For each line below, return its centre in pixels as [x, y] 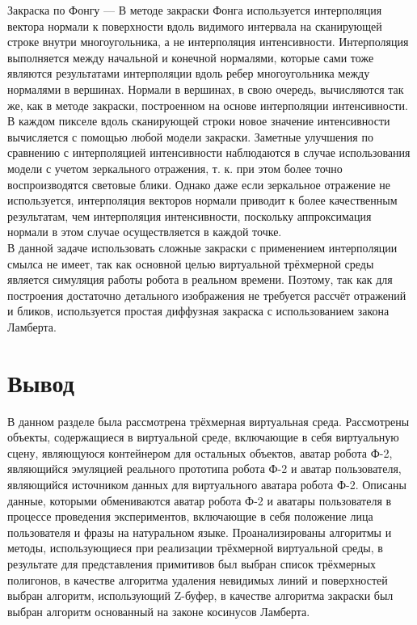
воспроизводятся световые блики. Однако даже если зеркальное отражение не [199, 184]
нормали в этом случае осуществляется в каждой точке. [145, 232]
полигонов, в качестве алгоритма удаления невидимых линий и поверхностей [198, 579]
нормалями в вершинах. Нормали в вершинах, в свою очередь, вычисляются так [206, 89]
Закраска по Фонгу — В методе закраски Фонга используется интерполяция [195, 10]
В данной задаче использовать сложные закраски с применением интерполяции [202, 247]
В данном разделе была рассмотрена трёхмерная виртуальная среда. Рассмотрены [208, 421]
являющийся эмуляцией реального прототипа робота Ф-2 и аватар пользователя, [204, 469]
